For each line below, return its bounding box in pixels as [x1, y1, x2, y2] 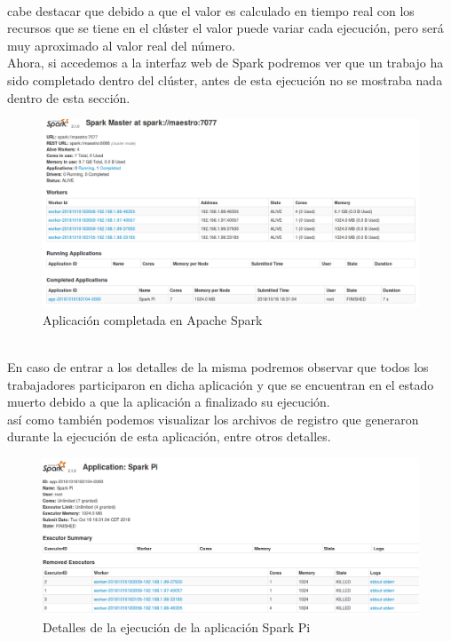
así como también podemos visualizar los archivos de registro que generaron [7, 409, 419, 428]
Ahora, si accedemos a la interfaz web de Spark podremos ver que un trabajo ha [7, 53, 444, 72]
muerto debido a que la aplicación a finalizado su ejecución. [7, 392, 330, 411]
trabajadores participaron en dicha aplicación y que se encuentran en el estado [7, 375, 434, 393]
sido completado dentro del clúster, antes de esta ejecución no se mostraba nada [7, 70, 443, 89]
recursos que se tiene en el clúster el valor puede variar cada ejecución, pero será [7, 19, 444, 37]
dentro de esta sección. [7, 88, 131, 107]
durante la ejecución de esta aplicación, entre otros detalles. [7, 427, 331, 446]
